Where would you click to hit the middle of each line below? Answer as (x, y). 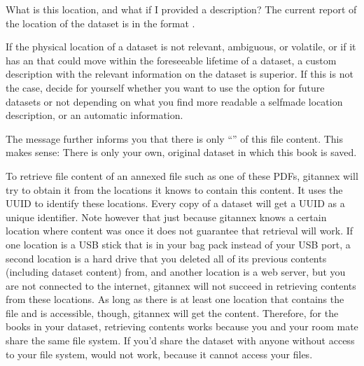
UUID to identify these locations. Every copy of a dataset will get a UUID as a (175, 203)
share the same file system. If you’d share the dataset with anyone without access (180, 340)
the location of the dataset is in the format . (100, 23)
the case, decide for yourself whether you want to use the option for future (165, 87)
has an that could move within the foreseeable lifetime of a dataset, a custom (171, 60)
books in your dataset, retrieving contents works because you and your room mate (182, 326)
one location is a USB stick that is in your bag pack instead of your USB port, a (178, 244)
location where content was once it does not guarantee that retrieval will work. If (180, 231)
